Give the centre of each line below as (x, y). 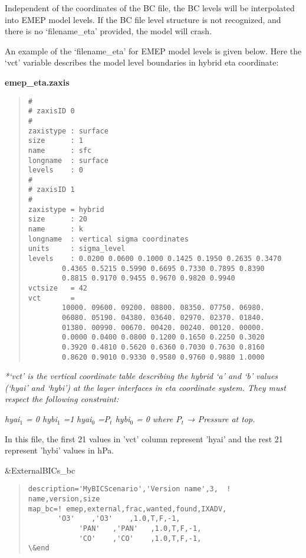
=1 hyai (78, 419)
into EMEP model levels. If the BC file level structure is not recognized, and (143, 19)
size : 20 (58, 219)
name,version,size (64, 499)
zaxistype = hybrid (66, 209)
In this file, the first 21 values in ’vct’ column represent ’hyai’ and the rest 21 (144, 438)
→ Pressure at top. (221, 419)
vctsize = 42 (58, 288)
